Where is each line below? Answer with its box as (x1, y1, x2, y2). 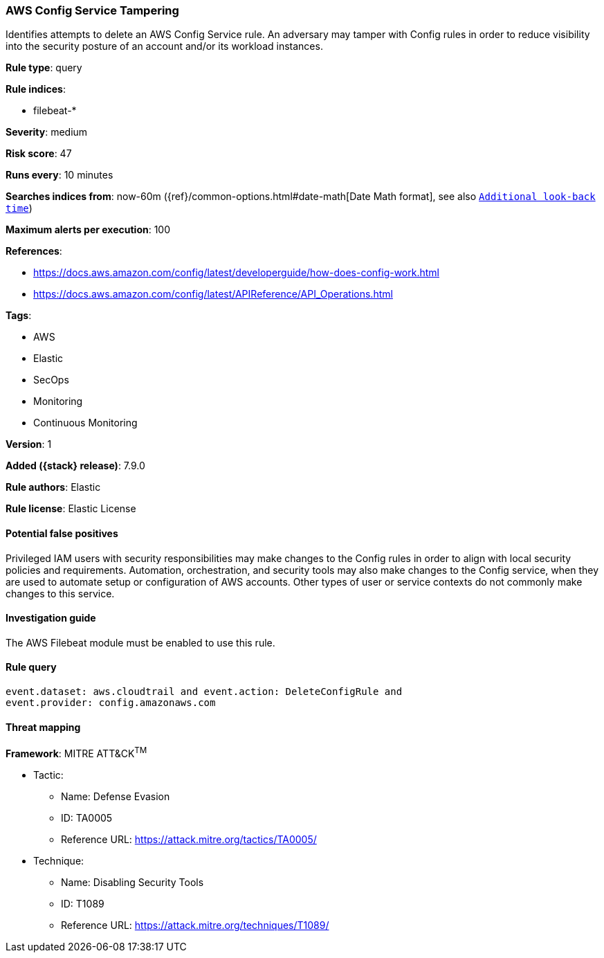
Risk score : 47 (6, 147, 72, 160)
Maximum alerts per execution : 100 (6, 224, 171, 236)
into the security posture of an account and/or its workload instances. (6, 40, 323, 53)
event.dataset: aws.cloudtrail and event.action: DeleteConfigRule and (6, 686, 403, 698)
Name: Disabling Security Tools (61, 876, 204, 888)
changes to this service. (6, 587, 115, 599)
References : (6, 245, 62, 257)
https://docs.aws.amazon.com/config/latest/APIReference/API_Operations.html (33, 288, 393, 300)
